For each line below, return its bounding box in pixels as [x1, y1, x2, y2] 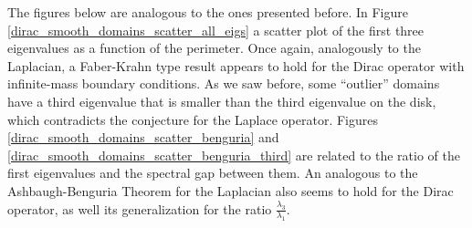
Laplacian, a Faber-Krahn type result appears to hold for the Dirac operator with [7, 56, 465, 75]
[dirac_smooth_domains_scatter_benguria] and [7, 128, 279, 147]
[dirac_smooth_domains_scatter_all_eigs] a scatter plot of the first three [7, 20, 425, 39]
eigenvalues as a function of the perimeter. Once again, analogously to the [7, 38, 421, 57]
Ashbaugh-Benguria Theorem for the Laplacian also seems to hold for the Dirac [7, 181, 454, 200]
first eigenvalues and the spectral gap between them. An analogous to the [7, 163, 418, 182]
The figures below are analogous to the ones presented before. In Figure [7, 3, 408, 21]
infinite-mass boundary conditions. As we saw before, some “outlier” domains [7, 74, 440, 93]
